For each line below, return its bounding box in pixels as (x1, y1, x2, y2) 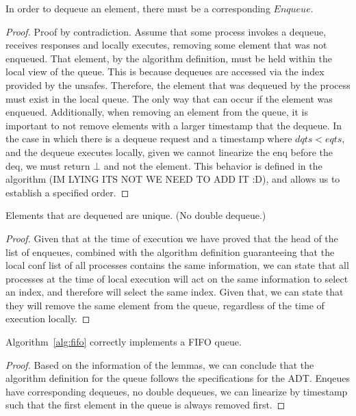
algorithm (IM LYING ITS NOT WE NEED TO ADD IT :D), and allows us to (5, 172, 340, 186)
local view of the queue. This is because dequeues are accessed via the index (5, 64, 325, 79)
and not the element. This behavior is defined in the (103, 158, 322, 172)
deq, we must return (5, 158, 90, 172)
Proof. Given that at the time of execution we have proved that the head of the (5, 231, 338, 245)
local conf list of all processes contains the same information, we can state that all (5, 258, 349, 272)
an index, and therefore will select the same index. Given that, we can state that (5, 285, 344, 299)
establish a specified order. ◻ (5, 185, 129, 199)
